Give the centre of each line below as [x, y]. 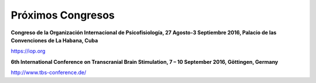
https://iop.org [28, 51]
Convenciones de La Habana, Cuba [54, 40]
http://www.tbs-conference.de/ [49, 73]
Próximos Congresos [63, 15]
